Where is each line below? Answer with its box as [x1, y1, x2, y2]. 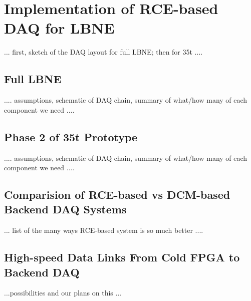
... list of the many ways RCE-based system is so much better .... [4, 225, 203, 235]
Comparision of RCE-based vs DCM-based [4, 187, 230, 202]
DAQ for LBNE [4, 18, 115, 38]
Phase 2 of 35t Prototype [4, 129, 138, 144]
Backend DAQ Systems [4, 201, 127, 217]
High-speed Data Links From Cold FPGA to [4, 249, 240, 265]
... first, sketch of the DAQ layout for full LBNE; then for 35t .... [4, 47, 203, 57]
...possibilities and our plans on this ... [4, 287, 122, 298]
